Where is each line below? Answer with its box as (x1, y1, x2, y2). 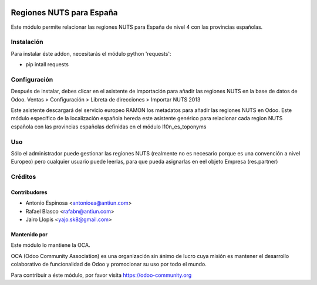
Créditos (11, 173, 36, 181)
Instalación (11, 38, 43, 46)
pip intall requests (25, 61, 69, 68)
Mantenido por (11, 231, 48, 238)
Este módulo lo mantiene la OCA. (11, 242, 90, 249)
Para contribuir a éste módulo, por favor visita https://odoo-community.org (11, 272, 192, 279)
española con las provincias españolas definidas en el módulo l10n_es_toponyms (11, 123, 207, 130)
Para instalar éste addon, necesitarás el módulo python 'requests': (11, 50, 171, 57)
